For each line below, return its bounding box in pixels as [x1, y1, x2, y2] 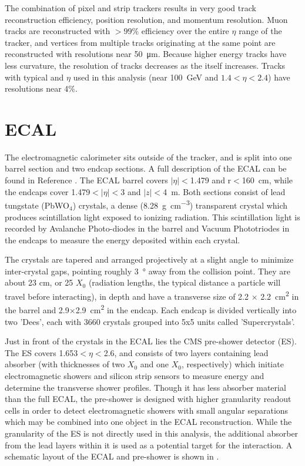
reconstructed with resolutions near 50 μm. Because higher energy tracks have [5, 48, 287, 60]
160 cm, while [242, 174, 293, 186]
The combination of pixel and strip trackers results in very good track [5, 2, 256, 14]
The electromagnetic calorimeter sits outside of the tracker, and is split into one [5, 150, 292, 163]
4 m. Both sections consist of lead [163, 185, 286, 197]
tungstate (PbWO [5, 199, 69, 211]
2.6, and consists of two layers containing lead [103, 346, 269, 358]
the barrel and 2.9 [5, 303, 69, 316]
